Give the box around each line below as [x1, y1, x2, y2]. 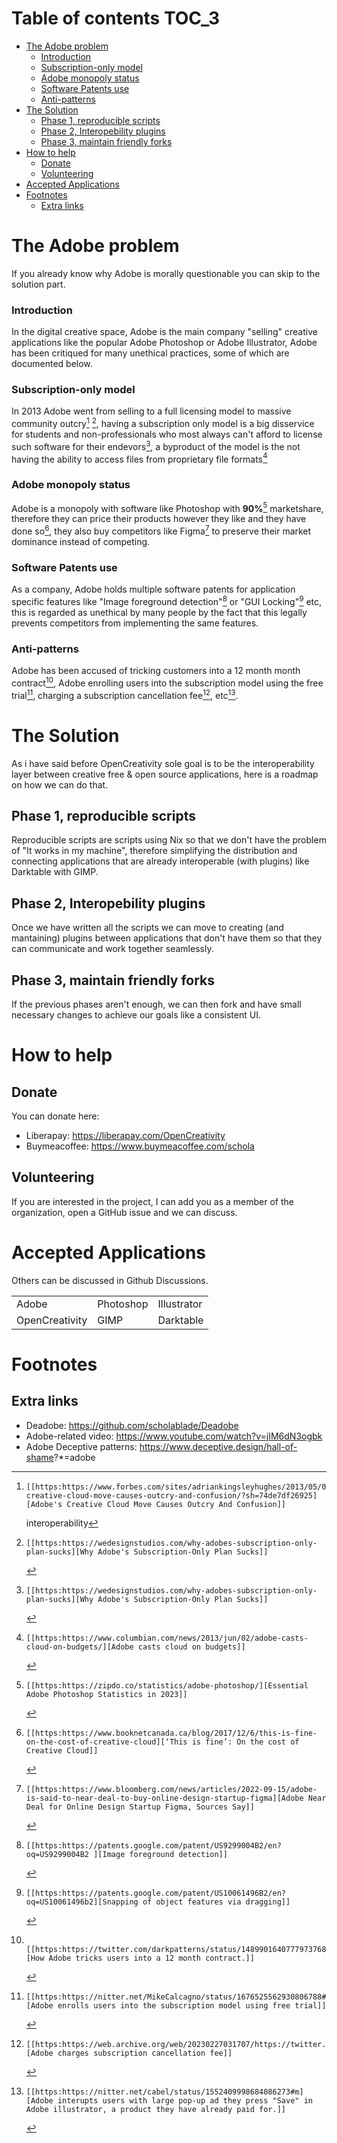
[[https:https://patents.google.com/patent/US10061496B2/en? [25, 1888, 287, 1898]
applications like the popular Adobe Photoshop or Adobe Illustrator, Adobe [11, 337, 318, 349]
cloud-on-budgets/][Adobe [25, 1642, 134, 1652]
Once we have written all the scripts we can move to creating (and [11, 922, 284, 934]
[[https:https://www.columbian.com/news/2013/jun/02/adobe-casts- [25, 1633, 309, 1643]
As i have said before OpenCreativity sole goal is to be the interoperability [11, 757, 315, 769]
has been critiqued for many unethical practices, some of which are [11, 347, 290, 359]
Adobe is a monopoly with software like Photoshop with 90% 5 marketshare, [11, 500, 324, 514]
